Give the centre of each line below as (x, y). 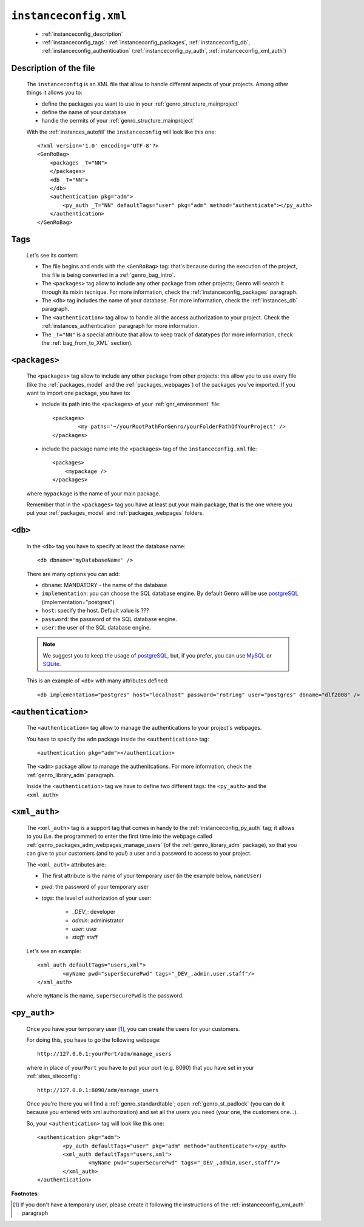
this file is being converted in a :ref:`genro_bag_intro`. (109, 275)
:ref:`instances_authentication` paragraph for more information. (120, 326)
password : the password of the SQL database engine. (109, 619)
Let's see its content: (52, 255)
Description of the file (53, 68)
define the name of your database (84, 112)
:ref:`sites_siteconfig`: (53, 1076)
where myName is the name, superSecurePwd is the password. (105, 996)
